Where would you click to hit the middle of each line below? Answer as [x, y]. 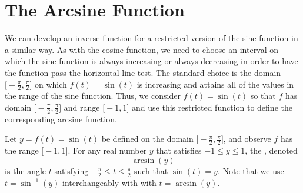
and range [82, 107]
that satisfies [179, 150]
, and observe [247, 139]
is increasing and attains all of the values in [215, 84]
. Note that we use [251, 170]
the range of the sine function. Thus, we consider [93, 96]
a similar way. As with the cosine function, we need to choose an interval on [142, 49]
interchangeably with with [109, 182]
